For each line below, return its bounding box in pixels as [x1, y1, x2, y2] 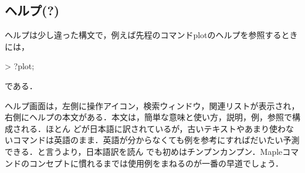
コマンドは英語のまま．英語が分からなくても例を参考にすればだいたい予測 [12, 134, 300, 146]
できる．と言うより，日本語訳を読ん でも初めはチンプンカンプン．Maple [5, 145, 283, 157]
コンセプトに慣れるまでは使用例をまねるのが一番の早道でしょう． [29, 157, 283, 169]
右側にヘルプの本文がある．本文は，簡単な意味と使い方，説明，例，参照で [5, 111, 292, 123]
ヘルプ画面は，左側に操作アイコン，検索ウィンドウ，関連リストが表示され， [5, 99, 300, 111]
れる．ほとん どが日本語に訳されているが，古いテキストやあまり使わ [21, 122, 286, 134]
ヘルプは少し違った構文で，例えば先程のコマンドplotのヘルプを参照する [5, 29, 282, 41]
